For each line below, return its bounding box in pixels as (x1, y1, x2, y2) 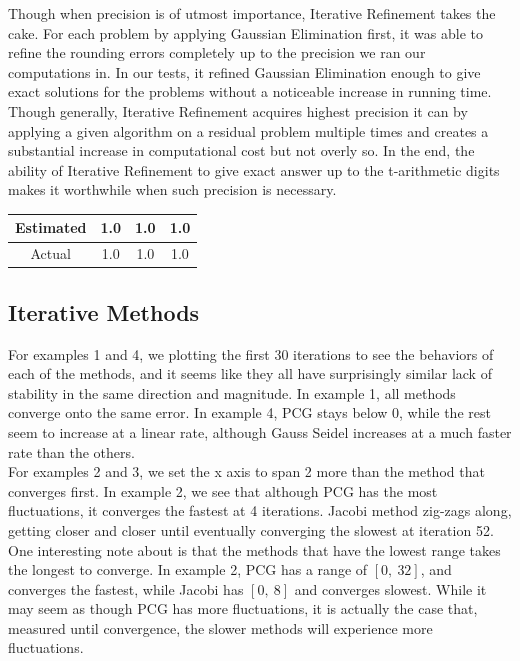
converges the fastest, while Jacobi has (8, 578, 244, 599)
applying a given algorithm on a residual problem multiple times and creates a (8, 120, 489, 141)
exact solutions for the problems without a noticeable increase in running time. (8, 81, 492, 102)
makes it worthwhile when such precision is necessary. (8, 179, 337, 200)
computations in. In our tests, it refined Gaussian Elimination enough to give (8, 61, 481, 82)
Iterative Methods (8, 296, 200, 327)
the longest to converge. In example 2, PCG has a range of (8, 559, 368, 580)
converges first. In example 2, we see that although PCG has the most (8, 480, 438, 501)
